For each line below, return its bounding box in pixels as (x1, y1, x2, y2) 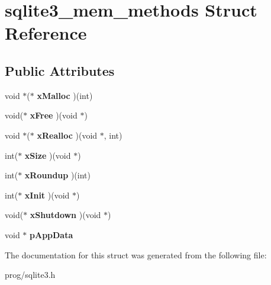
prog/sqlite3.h (5, 268, 56, 281)
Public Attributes (5, 61, 115, 79)
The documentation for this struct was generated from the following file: (5, 248, 267, 261)
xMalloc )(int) (37, 89, 93, 101)
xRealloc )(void (37, 129, 98, 141)
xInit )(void (24, 188, 70, 201)
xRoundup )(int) (24, 169, 91, 181)
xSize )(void (24, 149, 71, 161)
